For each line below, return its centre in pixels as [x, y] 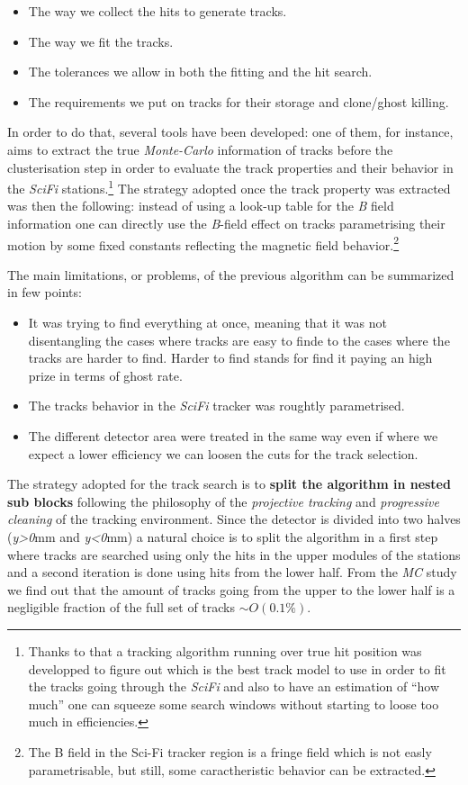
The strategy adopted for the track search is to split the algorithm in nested [229, 484]
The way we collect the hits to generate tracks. [157, 11]
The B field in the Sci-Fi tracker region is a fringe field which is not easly [230, 751]
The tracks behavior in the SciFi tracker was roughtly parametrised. [216, 406]
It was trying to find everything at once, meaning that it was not [207, 323]
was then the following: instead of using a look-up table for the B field [201, 206]
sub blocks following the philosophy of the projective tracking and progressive [223, 501]
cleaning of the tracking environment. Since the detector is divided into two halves [234, 519]
